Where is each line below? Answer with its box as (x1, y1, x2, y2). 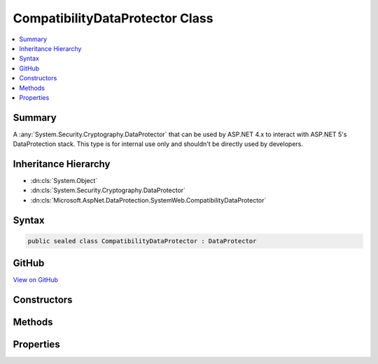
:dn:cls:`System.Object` (30, 177, 98, 185)
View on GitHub (13, 276, 59, 284)
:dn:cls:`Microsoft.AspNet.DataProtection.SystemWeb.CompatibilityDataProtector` (30, 196, 267, 204)
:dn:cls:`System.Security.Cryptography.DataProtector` (30, 186, 185, 195)
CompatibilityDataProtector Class (13, 10, 213, 26)
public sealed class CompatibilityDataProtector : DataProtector (27, 237, 257, 245)
